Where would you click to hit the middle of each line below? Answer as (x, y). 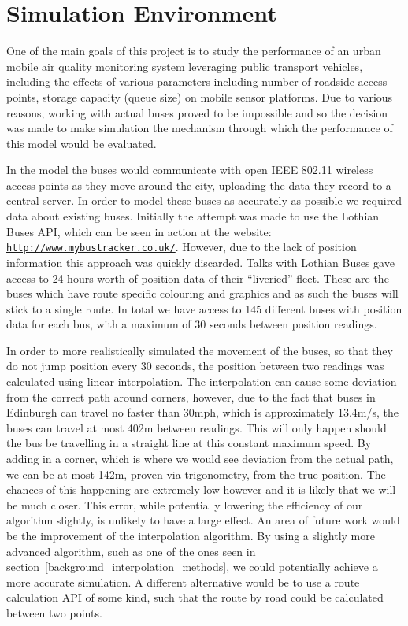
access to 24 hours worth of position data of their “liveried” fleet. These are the (198, 278)
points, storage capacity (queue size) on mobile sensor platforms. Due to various (200, 96)
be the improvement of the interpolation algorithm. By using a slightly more (191, 535)
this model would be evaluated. (82, 143)
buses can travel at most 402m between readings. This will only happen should (197, 427)
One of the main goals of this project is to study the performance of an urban (194, 51)
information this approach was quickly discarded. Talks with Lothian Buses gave (200, 262)
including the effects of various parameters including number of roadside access (197, 81)
